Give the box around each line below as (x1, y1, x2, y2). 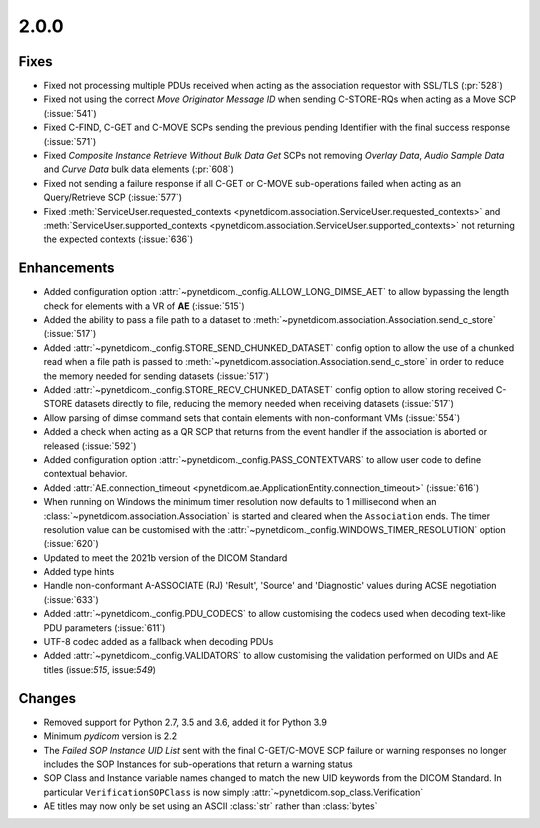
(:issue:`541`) (43, 107, 97, 119)
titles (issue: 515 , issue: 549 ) (43, 663, 157, 675)
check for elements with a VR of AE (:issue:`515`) (43, 300, 245, 312)
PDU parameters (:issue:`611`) (43, 621, 166, 634)
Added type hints (43, 566, 115, 578)
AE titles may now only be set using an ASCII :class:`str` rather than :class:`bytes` (43, 800, 378, 812)
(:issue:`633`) (43, 593, 99, 605)
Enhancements (18, 260, 115, 277)
